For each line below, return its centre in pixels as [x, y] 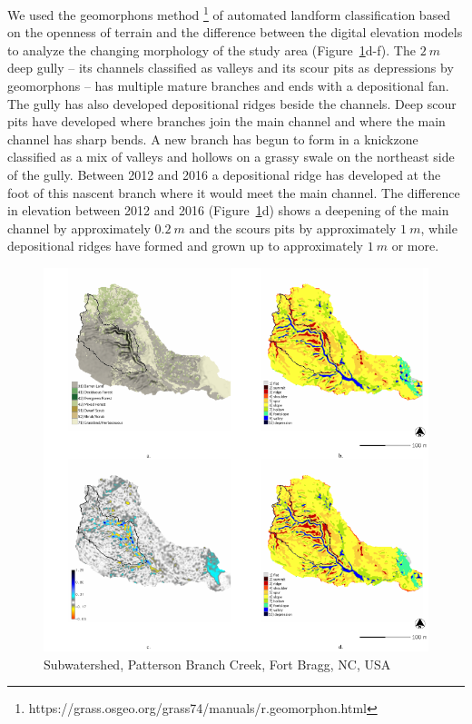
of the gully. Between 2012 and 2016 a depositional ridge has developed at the [224, 174]
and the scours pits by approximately [293, 228]
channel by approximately [79, 228]
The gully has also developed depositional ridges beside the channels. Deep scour [232, 103]
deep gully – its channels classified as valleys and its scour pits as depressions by [231, 68]
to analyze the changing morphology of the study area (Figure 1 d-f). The [211, 50]
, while [439, 228]
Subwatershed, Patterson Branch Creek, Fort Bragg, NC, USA [217, 664]
